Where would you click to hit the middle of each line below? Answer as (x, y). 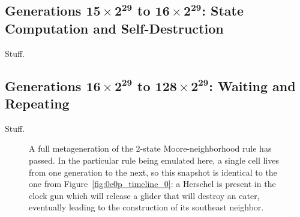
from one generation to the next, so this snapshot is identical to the (153, 172)
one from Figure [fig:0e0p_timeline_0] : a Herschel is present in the (152, 184)
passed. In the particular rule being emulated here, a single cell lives (154, 160)
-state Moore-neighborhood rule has (206, 148)
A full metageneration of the (81, 148)
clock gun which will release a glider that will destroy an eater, (144, 195)
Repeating (37, 103)
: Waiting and (252, 85)
